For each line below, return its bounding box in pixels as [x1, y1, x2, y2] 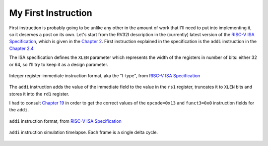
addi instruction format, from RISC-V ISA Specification [9, 118, 122, 124]
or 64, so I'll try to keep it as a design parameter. [9, 61, 109, 67]
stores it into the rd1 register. [9, 91, 69, 97]
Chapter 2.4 [9, 45, 34, 51]
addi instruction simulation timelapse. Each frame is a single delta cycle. [9, 129, 158, 136]
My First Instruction [9, 7, 92, 18]
